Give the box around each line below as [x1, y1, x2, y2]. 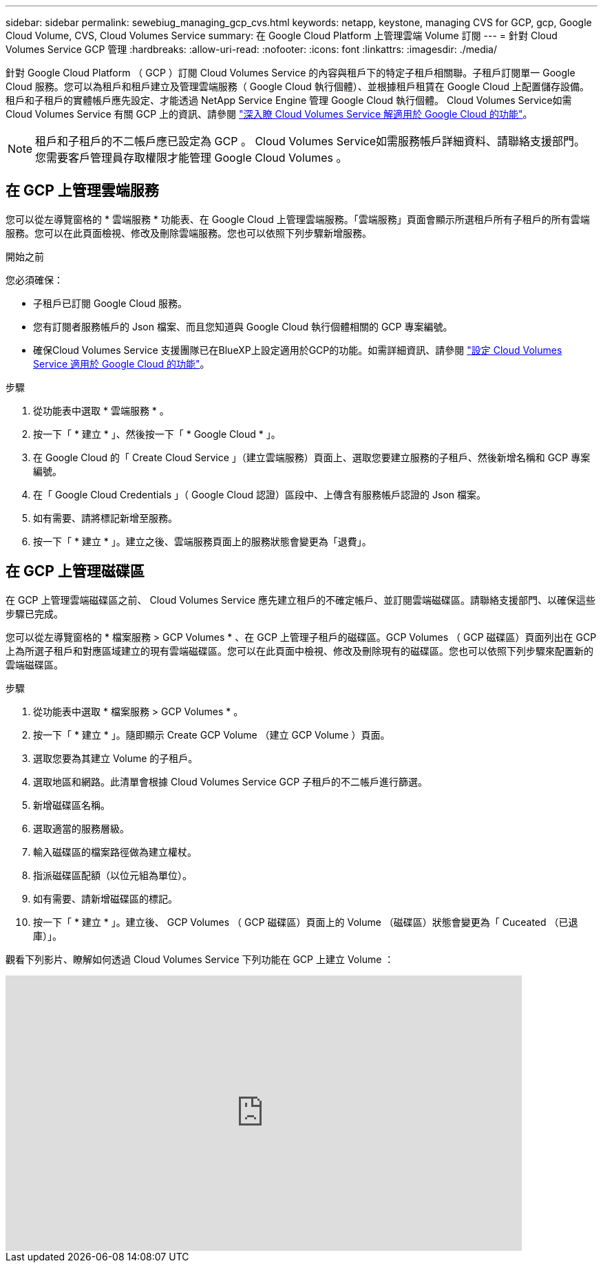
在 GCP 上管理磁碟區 [6, 562, 145, 580]
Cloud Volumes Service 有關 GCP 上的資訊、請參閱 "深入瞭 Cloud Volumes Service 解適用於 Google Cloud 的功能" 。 [6, 108, 533, 120]
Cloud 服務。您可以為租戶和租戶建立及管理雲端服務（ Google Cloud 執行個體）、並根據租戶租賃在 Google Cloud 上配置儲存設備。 [6, 81, 589, 92]
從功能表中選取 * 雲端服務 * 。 [33, 404, 169, 416]
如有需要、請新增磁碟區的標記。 [33, 892, 178, 905]
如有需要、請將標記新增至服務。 [33, 511, 178, 524]
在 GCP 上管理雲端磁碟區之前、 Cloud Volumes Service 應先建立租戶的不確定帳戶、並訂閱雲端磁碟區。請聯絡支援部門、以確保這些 [6, 593, 595, 606]
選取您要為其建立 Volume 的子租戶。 [33, 752, 198, 764]
